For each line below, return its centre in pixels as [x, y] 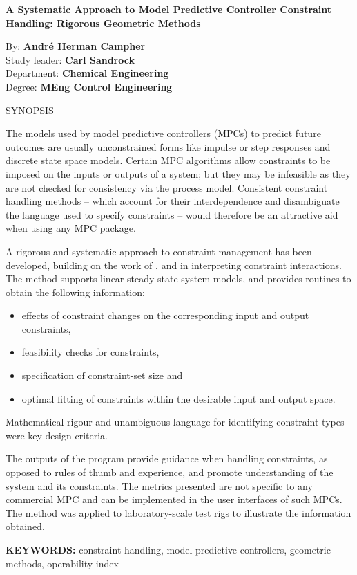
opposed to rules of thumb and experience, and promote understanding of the [170, 472]
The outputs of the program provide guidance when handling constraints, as [167, 458]
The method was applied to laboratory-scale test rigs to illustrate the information [178, 512]
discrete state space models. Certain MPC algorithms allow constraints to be [168, 160]
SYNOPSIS [30, 110]
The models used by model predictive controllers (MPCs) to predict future [163, 133]
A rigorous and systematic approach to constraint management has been [159, 251]
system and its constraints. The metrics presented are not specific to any [159, 485]
